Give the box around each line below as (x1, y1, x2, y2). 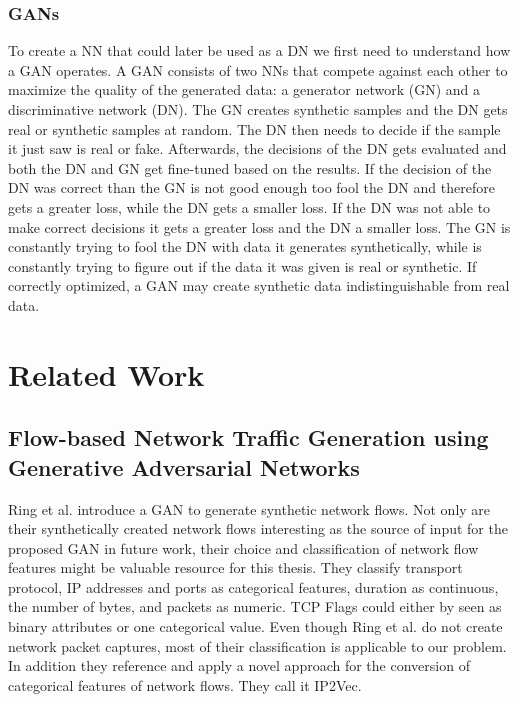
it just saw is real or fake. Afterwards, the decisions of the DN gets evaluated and (8, 138, 507, 159)
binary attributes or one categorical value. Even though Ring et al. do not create (8, 616, 503, 637)
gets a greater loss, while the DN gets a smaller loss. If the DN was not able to (8, 196, 491, 217)
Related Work (8, 353, 205, 394)
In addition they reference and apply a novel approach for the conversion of (8, 655, 470, 676)
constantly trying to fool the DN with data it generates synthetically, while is (8, 236, 482, 257)
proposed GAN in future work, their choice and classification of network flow (8, 537, 479, 558)
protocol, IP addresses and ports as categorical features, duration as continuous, (8, 576, 499, 597)
